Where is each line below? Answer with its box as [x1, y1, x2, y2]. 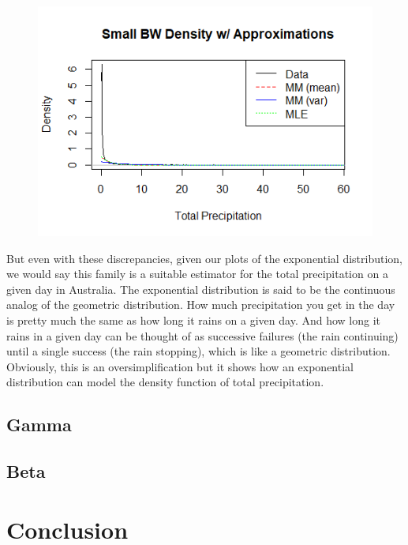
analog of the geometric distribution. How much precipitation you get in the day [6, 296, 395, 313]
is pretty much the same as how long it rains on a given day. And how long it [6, 312, 381, 329]
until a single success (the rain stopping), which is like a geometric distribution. [6, 343, 391, 359]
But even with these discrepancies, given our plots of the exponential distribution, [6, 250, 402, 266]
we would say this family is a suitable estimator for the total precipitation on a [6, 265, 388, 282]
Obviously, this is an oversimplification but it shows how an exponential [6, 358, 354, 374]
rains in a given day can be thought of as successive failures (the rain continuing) [6, 327, 399, 344]
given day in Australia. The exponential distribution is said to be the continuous [6, 280, 395, 297]
